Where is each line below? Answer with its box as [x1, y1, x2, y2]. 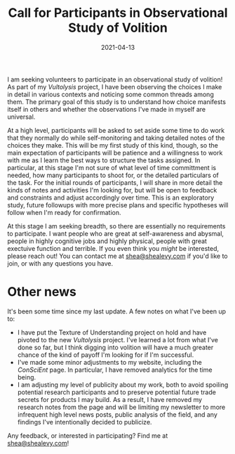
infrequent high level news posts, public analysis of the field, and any [17, 410, 217, 419]
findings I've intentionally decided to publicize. [17, 417, 152, 426]
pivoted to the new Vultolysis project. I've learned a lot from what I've [17, 335, 219, 344]
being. [17, 372, 36, 381]
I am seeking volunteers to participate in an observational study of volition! [7, 75, 223, 84]
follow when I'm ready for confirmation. [7, 208, 121, 216]
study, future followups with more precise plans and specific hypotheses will [7, 200, 229, 209]
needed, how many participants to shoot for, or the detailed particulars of [7, 171, 219, 179]
